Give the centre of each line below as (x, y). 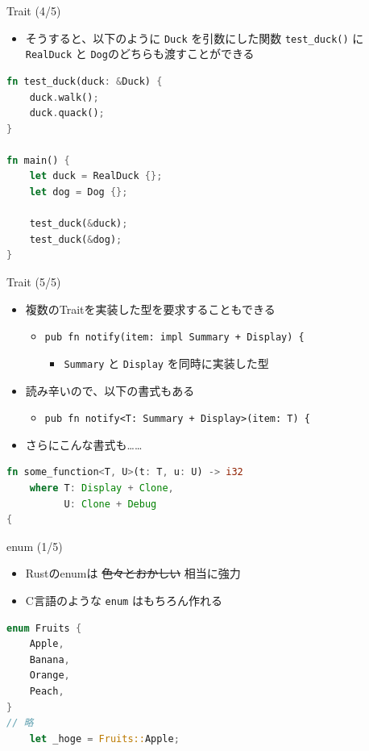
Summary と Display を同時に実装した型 (166, 363)
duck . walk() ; (64, 97)
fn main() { (38, 160)
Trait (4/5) (34, 10)
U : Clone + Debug (110, 504)
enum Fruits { (44, 628)
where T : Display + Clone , (102, 488)
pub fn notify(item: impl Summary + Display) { (174, 338)
